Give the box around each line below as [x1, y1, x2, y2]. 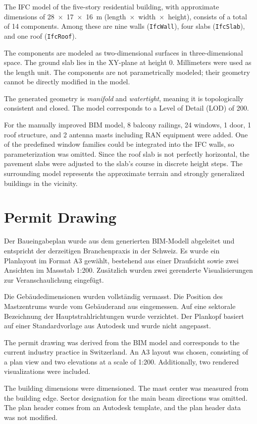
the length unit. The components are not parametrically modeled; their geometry [4, 66, 250, 77]
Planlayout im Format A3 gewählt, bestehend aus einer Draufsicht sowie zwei [4, 255, 239, 265]
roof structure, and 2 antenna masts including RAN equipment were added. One [4, 129, 248, 139]
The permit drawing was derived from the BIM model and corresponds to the [4, 337, 240, 347]
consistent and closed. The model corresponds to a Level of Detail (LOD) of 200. [4, 103, 249, 113]
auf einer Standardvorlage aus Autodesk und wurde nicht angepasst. [4, 320, 211, 331]
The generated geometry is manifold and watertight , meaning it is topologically [4, 93, 244, 103]
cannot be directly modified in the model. [4, 76, 130, 87]
